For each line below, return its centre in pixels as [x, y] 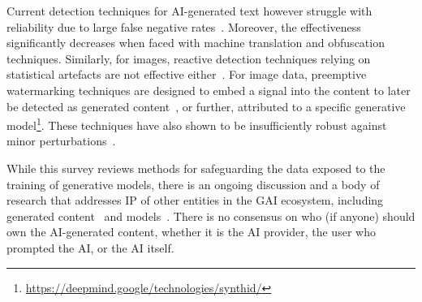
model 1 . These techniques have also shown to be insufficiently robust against [197, 124]
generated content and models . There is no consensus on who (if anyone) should [211, 216]
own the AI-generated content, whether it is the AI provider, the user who [191, 232]
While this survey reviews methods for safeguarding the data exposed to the [196, 168]
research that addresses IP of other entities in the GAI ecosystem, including [195, 200]
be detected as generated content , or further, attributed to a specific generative [206, 106]
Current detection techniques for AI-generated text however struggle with [189, 11]
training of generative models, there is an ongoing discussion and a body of [193, 184]
